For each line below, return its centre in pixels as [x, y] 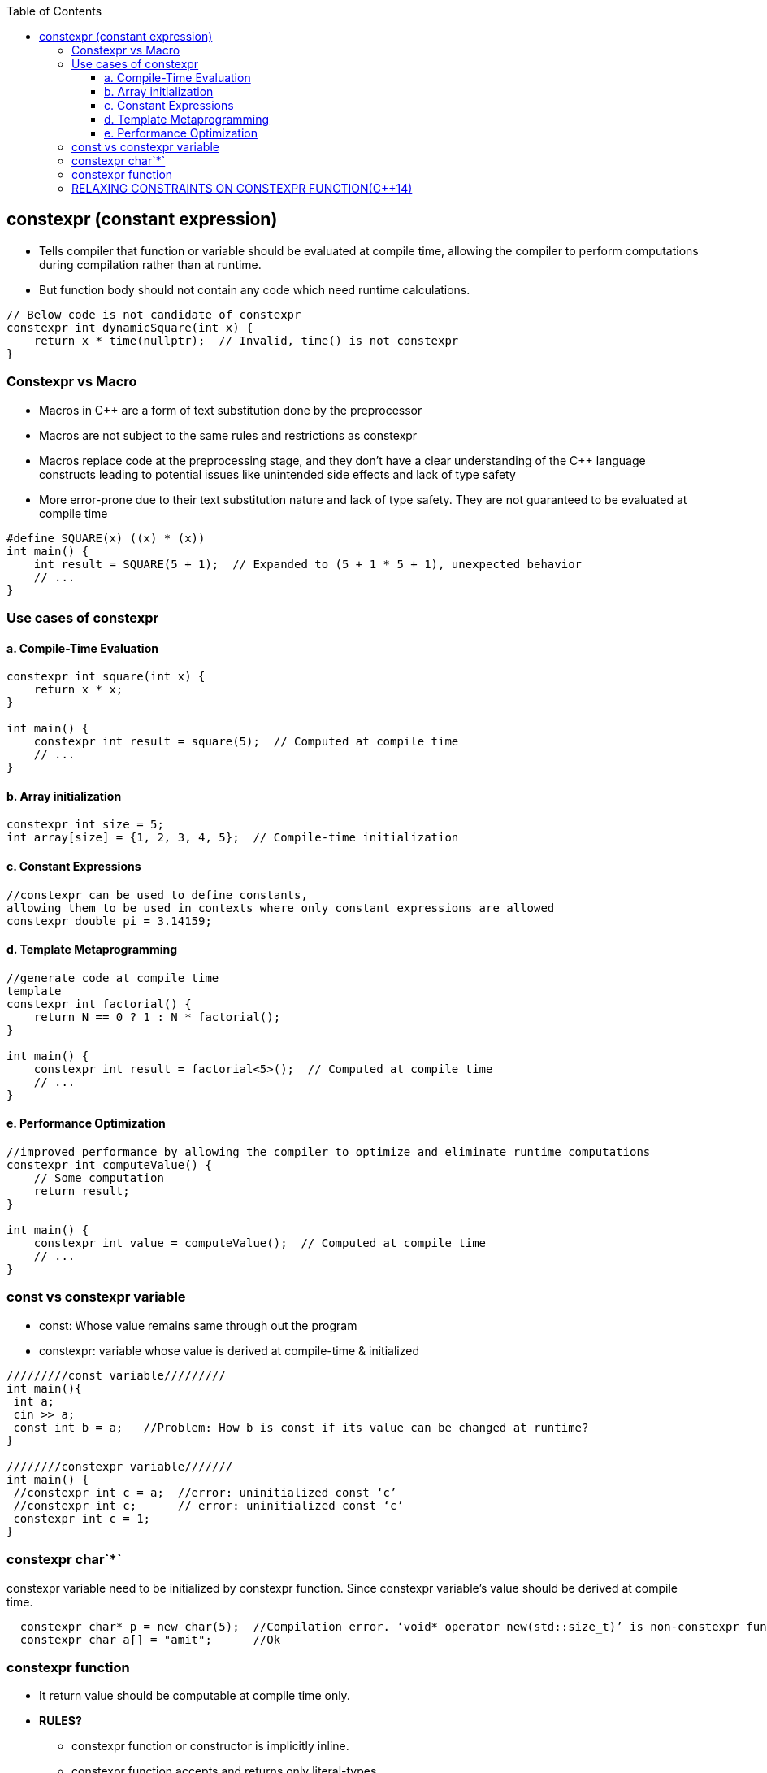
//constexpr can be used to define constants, [157, 895]
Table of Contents [54, 11]
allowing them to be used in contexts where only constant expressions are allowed [281, 908]
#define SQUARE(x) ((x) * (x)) [106, 538]
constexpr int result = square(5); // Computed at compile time [246, 742]
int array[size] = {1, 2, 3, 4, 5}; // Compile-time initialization [233, 838]
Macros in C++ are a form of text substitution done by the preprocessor [231, 410]
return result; [82, 1191]
